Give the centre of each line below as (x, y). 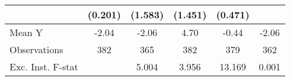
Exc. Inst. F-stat (44, 67)
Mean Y (26, 32)
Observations (36, 49)
